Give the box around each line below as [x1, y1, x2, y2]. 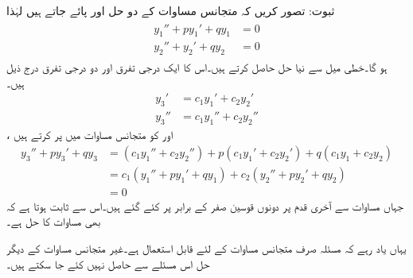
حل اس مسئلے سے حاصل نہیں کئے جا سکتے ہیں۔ [6, 255, 210, 272]
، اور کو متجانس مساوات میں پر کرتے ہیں [6, 126, 173, 143]
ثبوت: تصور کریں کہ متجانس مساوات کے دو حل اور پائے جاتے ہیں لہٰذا [6, 2, 335, 18]
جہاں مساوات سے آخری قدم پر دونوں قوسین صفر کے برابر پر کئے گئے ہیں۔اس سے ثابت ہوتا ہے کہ [6, 197, 404, 214]
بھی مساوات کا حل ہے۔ [6, 213, 101, 230]
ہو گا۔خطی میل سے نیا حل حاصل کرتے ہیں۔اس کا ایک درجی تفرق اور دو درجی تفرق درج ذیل [6, 59, 388, 75]
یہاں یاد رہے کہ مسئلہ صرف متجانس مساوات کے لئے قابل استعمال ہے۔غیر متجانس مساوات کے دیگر [6, 240, 407, 256]
